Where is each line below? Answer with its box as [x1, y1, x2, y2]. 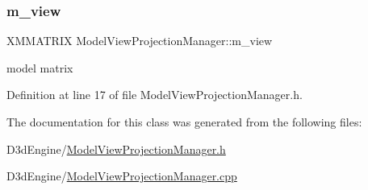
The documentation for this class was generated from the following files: [6, 114, 362, 130]
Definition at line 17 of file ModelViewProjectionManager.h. [6, 86, 303, 103]
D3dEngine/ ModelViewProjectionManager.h [6, 140, 226, 157]
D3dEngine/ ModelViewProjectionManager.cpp [6, 167, 237, 184]
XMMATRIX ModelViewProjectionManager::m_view [6, 32, 273, 49]
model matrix [6, 59, 73, 76]
